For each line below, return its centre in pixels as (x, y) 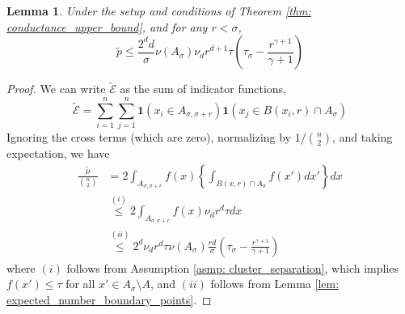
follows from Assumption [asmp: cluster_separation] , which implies (233, 267)
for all (80, 284)
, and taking (363, 137)
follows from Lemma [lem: (275, 284)
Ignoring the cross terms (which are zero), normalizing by (149, 137)
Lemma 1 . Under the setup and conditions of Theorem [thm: (159, 11)
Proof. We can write (56, 89)
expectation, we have (58, 153)
